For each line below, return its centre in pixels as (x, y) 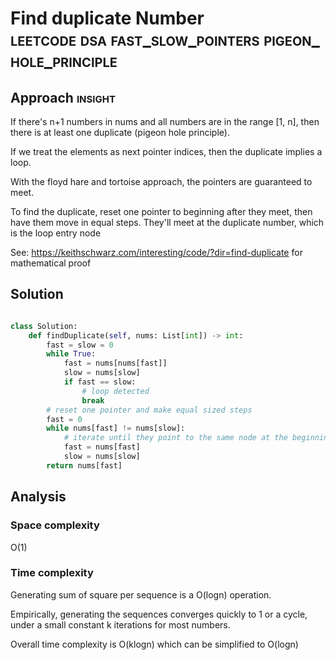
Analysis (38, 497)
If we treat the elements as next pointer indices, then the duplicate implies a (166, 151)
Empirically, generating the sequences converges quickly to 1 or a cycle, (159, 614)
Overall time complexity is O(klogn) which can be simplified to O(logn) (154, 644)
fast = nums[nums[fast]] (115, 363)
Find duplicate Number (107, 18)
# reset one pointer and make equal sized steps (149, 410)
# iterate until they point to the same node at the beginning (198, 438)
